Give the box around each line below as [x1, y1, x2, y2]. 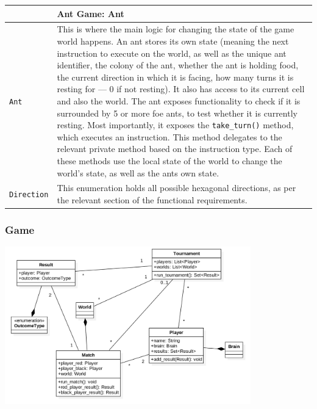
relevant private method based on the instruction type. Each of [57, 142, 293, 155]
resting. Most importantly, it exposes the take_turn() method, [57, 118, 294, 131]
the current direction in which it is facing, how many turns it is [57, 70, 294, 83]
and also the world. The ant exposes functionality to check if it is [57, 94, 301, 107]
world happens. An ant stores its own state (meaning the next [57, 34, 289, 47]
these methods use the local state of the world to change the [57, 154, 282, 167]
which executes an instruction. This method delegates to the [57, 130, 282, 143]
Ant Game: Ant [57, 7, 124, 20]
